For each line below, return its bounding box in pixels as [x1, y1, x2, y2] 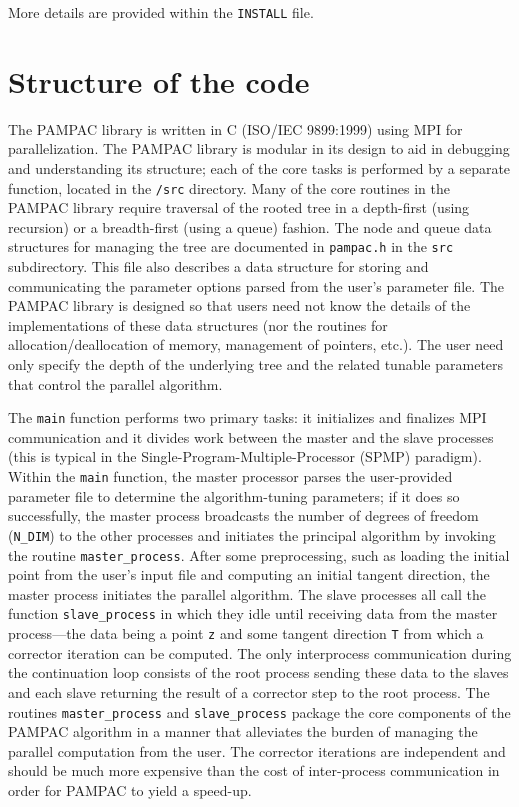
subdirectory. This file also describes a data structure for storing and [8, 256, 429, 277]
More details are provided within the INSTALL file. [8, 2, 314, 22]
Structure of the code [8, 60, 310, 101]
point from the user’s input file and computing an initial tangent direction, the [8, 564, 490, 585]
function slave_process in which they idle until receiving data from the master [8, 603, 498, 624]
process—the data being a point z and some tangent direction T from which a [8, 623, 484, 644]
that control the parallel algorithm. [8, 373, 223, 394]
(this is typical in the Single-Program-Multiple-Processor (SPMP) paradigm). [8, 446, 482, 467]
